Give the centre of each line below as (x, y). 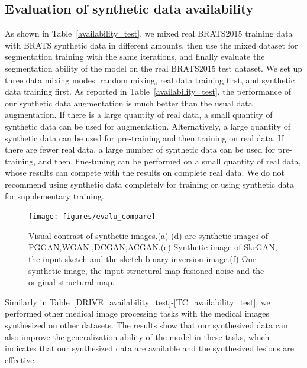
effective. (21, 359)
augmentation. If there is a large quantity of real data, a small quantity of (139, 114)
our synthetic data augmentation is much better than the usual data (129, 103)
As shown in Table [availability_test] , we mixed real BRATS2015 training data (149, 33)
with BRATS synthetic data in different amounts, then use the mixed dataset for (151, 45)
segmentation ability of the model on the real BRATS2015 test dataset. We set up (154, 68)
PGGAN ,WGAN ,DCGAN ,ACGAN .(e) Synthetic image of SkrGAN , (153, 247)
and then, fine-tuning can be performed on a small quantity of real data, (169, 161)
